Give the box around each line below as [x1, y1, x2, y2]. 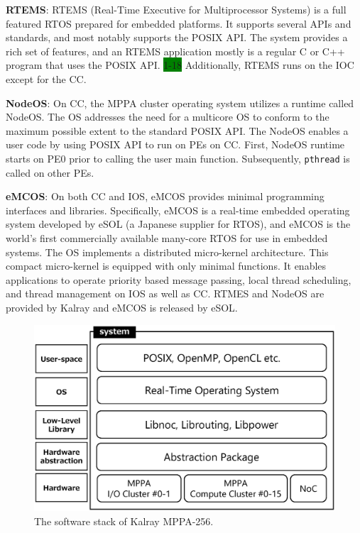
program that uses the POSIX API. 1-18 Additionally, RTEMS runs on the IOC [6, 57, 354, 72]
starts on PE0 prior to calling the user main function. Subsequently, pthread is [6, 150, 350, 165]
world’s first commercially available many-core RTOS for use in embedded [6, 230, 328, 245]
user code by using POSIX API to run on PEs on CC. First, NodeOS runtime [6, 137, 345, 152]
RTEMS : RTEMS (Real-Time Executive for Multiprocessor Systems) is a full [6, 2, 347, 16]
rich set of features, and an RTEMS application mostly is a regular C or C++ [6, 43, 345, 58]
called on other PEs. [6, 165, 94, 180]
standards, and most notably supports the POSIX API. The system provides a [6, 30, 348, 45]
